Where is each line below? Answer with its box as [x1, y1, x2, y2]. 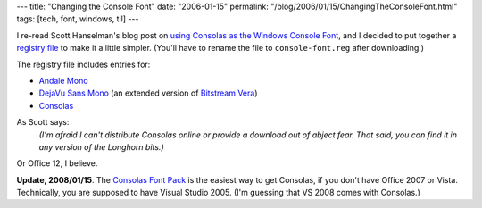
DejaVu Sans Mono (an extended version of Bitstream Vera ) [38, 87, 258, 98]
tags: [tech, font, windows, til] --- [16, 13, 139, 24]
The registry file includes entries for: [16, 59, 151, 70]
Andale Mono [38, 75, 88, 86]
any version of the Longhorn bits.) [38, 141, 164, 152]
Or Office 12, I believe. [16, 158, 98, 169]
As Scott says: [16, 117, 70, 128]
